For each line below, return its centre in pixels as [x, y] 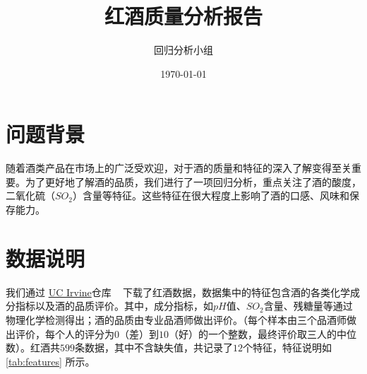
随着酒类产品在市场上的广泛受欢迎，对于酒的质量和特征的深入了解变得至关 [179, 168]
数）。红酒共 [33, 347]
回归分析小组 [183, 50]
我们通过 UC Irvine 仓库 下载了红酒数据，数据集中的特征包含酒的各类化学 [178, 292]
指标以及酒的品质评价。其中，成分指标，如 [114, 306]
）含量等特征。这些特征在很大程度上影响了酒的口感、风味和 [211, 195]
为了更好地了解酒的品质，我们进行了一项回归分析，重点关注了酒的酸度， [193, 181]
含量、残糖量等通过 [308, 306]
